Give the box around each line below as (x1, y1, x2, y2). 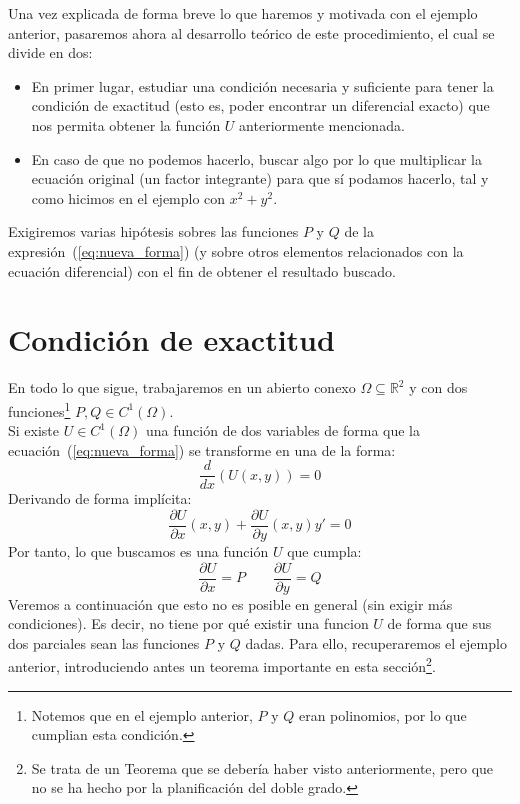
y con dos (409, 377, 468, 398)
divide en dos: (8, 42, 93, 63)
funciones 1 (8, 397, 71, 421)
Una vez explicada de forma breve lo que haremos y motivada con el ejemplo (8, 3, 478, 23)
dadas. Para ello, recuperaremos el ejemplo (245, 632, 507, 653)
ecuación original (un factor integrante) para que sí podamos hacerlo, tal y (31, 168, 489, 189)
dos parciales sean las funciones (8, 632, 200, 653)
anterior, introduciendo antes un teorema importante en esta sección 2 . (8, 653, 436, 677)
